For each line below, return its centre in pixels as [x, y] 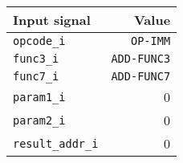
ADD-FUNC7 [141, 76]
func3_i [36, 59]
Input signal [52, 20]
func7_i [36, 76]
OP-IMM [150, 41]
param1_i [39, 97]
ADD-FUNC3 [141, 59]
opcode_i [39, 41]
